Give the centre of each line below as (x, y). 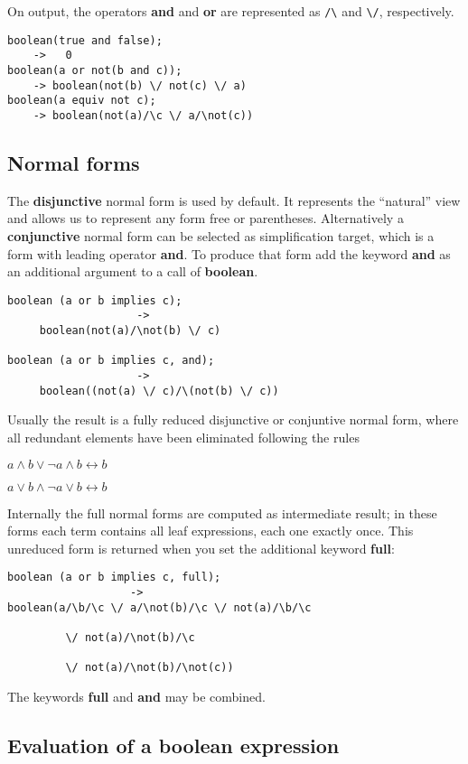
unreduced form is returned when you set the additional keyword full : (201, 548)
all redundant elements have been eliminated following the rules (183, 437)
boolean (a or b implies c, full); (114, 578)
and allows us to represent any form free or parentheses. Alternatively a (206, 218)
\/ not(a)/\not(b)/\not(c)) (150, 668)
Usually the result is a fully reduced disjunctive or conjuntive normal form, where (233, 419)
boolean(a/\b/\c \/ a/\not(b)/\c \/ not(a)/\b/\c (159, 607)
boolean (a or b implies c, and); (111, 361)
